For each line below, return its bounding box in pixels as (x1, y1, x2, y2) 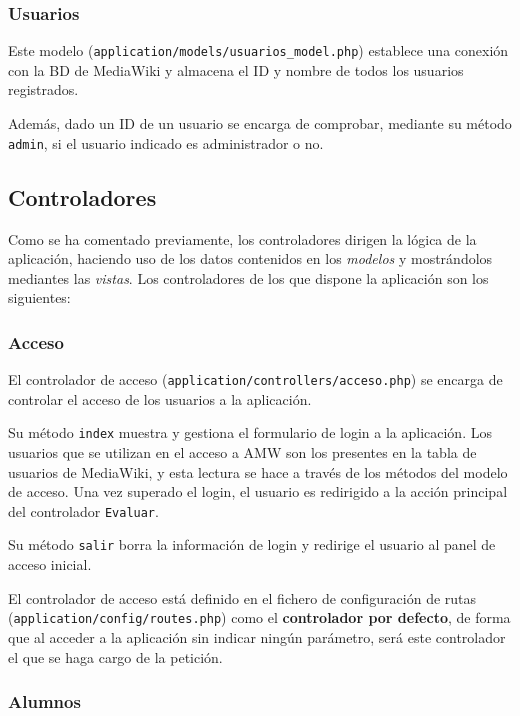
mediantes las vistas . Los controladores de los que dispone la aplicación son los (8, 267, 489, 288)
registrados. (8, 79, 79, 100)
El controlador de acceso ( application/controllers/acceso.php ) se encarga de (8, 369, 503, 390)
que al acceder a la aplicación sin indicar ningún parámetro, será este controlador (8, 626, 506, 647)
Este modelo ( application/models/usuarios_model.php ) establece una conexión (8, 40, 509, 61)
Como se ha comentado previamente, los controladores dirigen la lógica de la (8, 228, 477, 249)
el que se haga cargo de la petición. (8, 646, 223, 667)
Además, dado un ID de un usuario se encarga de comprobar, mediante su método (8, 113, 512, 134)
